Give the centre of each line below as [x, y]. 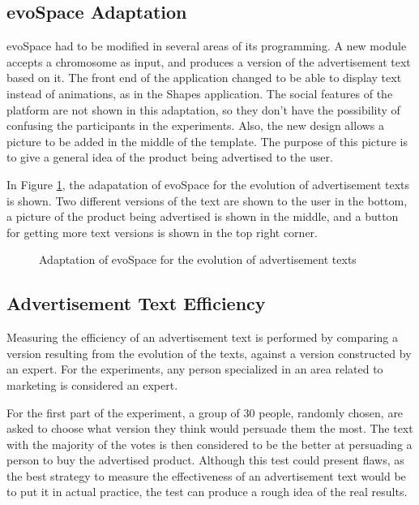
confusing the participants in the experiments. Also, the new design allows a [196, 125]
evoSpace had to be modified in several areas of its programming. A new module [207, 46]
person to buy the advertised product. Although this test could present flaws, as [205, 460]
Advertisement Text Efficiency [136, 303]
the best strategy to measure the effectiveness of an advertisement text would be [206, 475]
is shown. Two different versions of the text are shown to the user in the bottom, [207, 200]
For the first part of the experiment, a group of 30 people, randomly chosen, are [205, 412]
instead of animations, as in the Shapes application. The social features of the [200, 93]
